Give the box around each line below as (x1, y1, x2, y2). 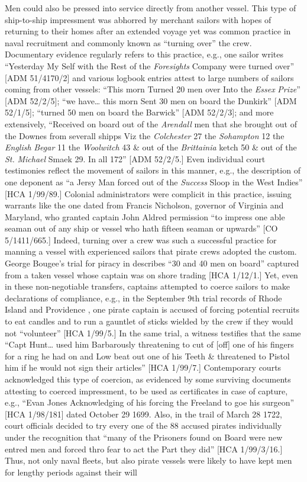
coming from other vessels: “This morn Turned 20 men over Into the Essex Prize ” (5, 83, 300, 95)
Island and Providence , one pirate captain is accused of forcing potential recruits (5, 303, 300, 316)
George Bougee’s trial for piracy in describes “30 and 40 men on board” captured (5, 257, 299, 269)
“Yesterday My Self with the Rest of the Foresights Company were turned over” (5, 59, 295, 72)
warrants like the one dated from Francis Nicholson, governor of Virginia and (5, 199, 284, 211)
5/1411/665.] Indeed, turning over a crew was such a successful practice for (5, 233, 277, 246)
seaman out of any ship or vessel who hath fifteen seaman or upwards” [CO (5, 222, 278, 234)
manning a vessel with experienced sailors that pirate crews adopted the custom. (5, 245, 297, 258)
